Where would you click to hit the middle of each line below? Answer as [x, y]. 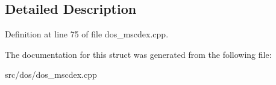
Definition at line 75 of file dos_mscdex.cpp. [87, 34]
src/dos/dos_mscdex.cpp [51, 74]
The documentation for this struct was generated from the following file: [138, 54]
